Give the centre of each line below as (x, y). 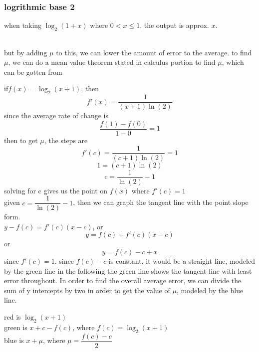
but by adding (26, 52)
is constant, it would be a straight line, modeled (182, 261)
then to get (21, 140)
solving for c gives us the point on (56, 190)
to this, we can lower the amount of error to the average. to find (154, 52)
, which (233, 62)
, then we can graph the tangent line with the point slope (161, 202)
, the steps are (66, 140)
